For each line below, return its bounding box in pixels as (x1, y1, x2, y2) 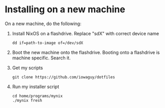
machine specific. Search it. (12, 55, 71, 61)
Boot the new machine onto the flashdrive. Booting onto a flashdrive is (12, 49, 160, 55)
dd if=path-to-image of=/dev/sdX (12, 40, 84, 46)
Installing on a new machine (5, 4, 125, 15)
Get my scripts (12, 64, 43, 71)
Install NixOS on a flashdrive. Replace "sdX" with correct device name (12, 30, 159, 36)
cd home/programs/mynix (12, 93, 63, 98)
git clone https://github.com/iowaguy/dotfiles (12, 74, 115, 80)
